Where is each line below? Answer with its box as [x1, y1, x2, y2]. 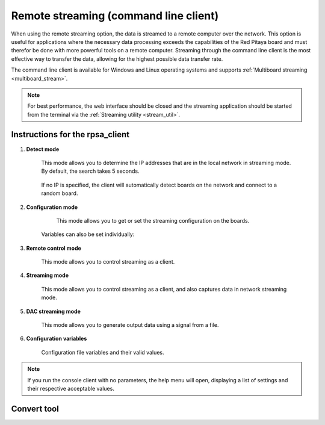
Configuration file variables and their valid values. [41, 349, 164, 356]
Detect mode [26, 145, 60, 153]
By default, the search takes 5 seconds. [41, 167, 140, 175]
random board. [41, 190, 78, 197]
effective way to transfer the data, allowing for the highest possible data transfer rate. [11, 55, 223, 63]
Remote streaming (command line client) [11, 9, 219, 22]
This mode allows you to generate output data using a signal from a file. [41, 321, 219, 329]
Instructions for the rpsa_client [11, 129, 129, 140]
